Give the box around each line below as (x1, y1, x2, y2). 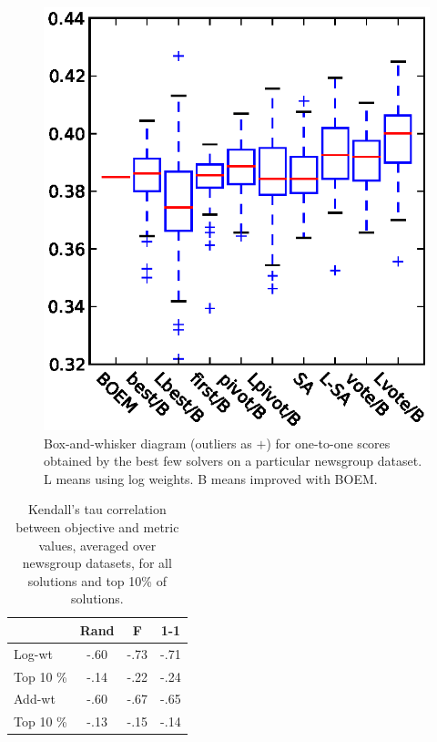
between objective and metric (15, 517, 179, 536)
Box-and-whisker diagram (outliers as (44, 433, 252, 452)
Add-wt (14, 689, 56, 708)
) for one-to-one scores (266, 433, 391, 452)
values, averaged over (38, 535, 157, 554)
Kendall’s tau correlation (27, 500, 167, 519)
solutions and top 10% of (27, 571, 167, 590)
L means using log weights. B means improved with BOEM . (44, 469, 378, 488)
